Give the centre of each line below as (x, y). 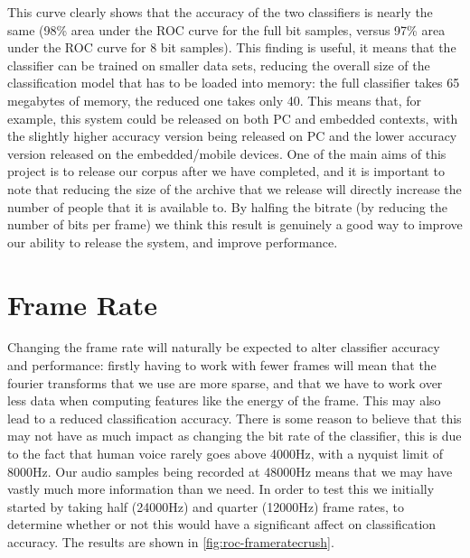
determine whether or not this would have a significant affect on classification (222, 524)
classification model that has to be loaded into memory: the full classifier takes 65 (234, 83)
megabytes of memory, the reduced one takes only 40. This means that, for (215, 100)
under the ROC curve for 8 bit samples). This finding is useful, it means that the (232, 47)
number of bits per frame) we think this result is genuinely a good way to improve (235, 224)
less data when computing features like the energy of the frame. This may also (224, 400)
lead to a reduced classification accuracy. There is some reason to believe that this (235, 418)
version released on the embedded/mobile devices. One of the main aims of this (227, 153)
